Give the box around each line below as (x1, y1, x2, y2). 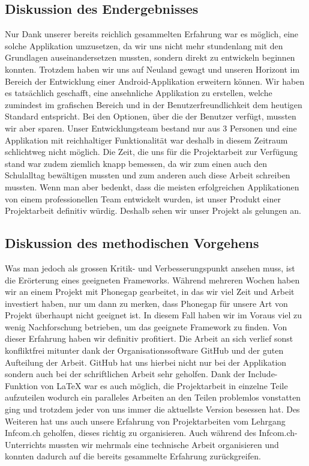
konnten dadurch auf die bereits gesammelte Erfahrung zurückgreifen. (5, 450, 261, 462)
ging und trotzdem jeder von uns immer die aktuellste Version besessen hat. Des (5, 403, 300, 416)
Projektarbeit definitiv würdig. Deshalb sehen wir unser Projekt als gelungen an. (5, 204, 301, 217)
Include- (248, 368, 278, 380)
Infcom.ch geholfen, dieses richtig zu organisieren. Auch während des (5, 426, 256, 439)
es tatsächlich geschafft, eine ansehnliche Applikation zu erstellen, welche (5, 86, 272, 99)
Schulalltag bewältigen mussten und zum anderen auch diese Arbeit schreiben (5, 169, 290, 181)
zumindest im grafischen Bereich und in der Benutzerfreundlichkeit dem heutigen (5, 98, 302, 110)
